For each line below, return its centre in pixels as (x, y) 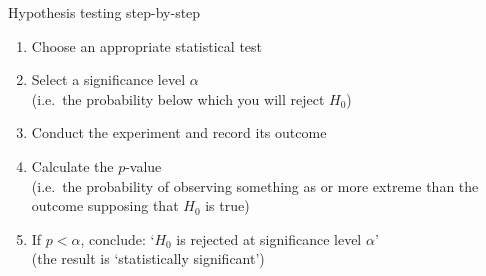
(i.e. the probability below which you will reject (178, 98)
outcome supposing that (105, 205)
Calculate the (72, 165)
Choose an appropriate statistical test (147, 45)
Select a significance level (108, 79)
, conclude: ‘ (117, 238)
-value (143, 165)
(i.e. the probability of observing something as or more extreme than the (255, 185)
